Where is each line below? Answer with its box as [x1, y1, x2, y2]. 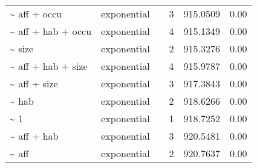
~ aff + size [10, 76, 58, 90]
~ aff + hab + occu [10, 24, 92, 38]
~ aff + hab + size [10, 59, 88, 73]
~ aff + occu [10, 7, 62, 20]
